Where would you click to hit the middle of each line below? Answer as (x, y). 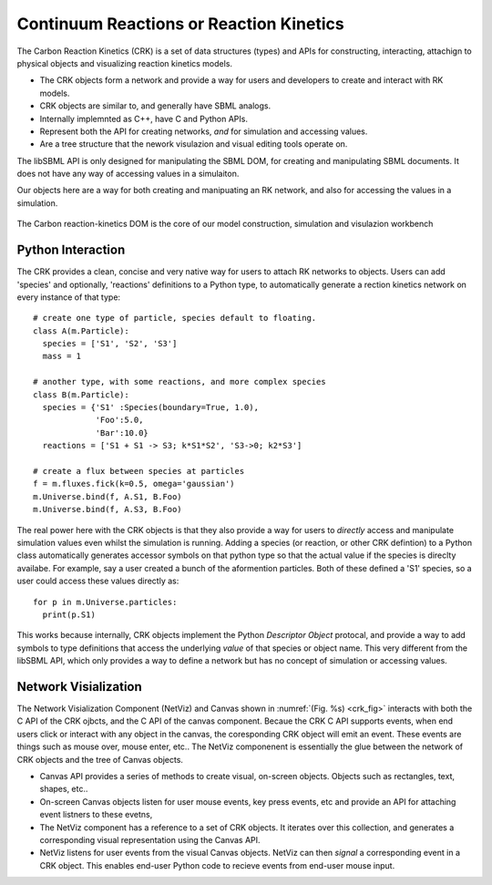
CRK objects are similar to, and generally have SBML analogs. (155, 106)
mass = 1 (62, 356)
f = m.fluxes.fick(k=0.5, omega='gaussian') (134, 484)
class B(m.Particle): (81, 395)
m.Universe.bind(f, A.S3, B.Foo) (108, 509)
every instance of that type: (69, 297)
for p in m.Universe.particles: (105, 602)
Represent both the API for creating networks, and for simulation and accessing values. (204, 131)
